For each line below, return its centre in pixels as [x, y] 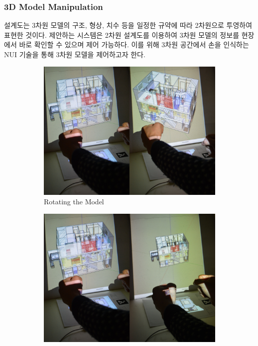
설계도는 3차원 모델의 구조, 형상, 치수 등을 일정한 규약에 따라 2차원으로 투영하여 [128, 25]
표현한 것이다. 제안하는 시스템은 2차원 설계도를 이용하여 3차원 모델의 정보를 [122, 35]
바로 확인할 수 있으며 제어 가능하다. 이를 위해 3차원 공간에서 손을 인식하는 [134, 44]
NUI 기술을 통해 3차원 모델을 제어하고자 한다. [75, 54]
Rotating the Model [74, 202]
